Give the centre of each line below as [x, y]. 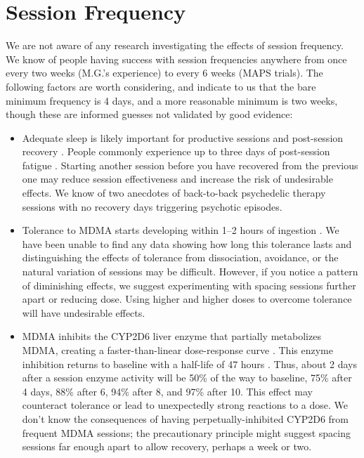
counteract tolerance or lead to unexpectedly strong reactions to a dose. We [185, 405]
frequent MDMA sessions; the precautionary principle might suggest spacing [186, 432]
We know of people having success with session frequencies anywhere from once [176, 59]
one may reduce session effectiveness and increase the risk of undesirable [177, 179]
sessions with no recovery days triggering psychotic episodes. [152, 206]
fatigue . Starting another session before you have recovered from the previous [190, 165]
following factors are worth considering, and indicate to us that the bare [161, 86]
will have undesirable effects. [84, 312]
